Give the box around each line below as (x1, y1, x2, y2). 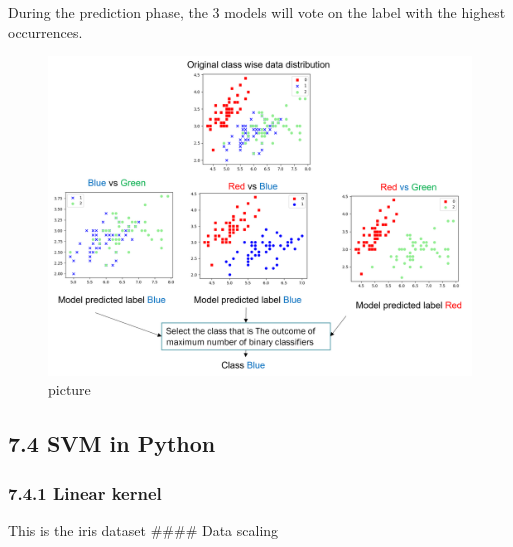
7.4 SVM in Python (8, 428, 216, 459)
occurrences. (8, 21, 83, 42)
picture (48, 379, 91, 400)
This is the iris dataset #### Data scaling (8, 520, 279, 541)
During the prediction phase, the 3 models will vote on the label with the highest (8, 2, 506, 22)
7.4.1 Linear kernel (8, 480, 162, 505)
